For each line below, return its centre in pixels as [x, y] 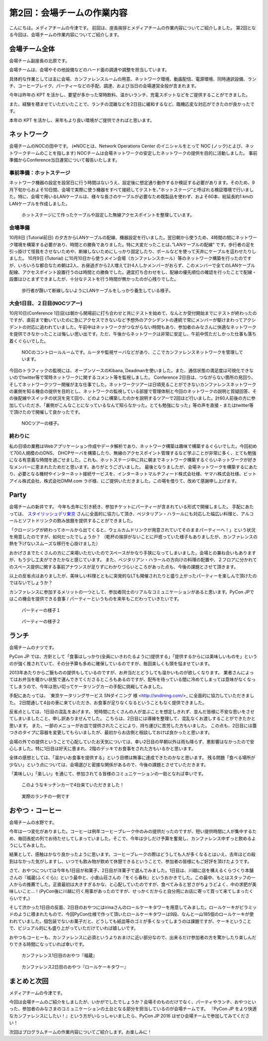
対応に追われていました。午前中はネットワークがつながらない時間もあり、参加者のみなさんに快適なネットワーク [141, 327]
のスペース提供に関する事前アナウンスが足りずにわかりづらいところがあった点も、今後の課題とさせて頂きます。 [124, 567]
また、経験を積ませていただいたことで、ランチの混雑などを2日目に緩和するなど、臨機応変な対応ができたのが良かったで [132, 104]
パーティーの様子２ [41, 621]
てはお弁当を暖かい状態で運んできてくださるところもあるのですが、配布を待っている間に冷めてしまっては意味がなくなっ [133, 679]
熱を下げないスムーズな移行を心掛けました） [55, 544]
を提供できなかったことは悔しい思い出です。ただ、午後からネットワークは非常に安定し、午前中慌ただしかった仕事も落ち [133, 334]
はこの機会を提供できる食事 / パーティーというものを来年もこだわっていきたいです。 [96, 599]
